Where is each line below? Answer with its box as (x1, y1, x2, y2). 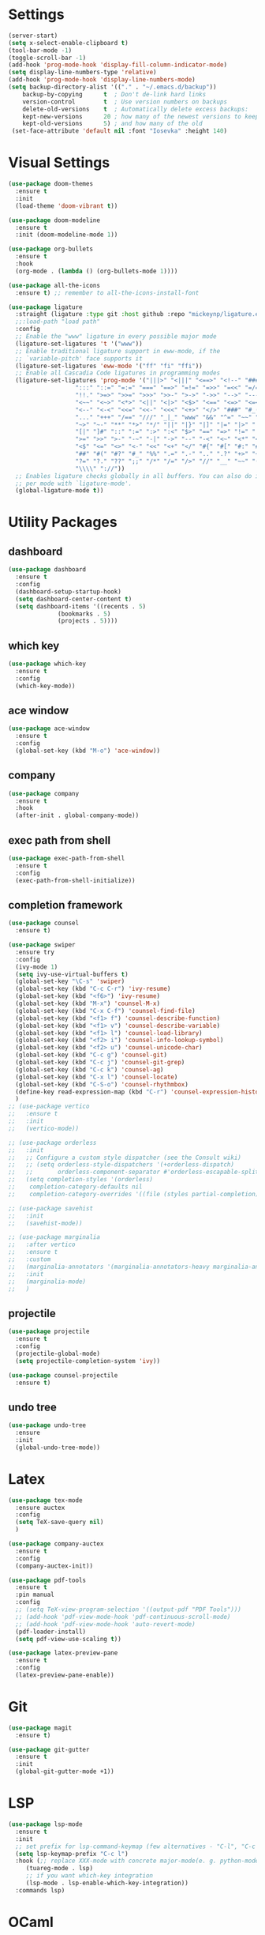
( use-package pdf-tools (8, 1576, 87, 1584)
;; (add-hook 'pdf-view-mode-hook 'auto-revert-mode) (15, 1620, 196, 1628)
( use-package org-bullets (8, 245, 93, 254)
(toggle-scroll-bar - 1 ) (8, 54, 87, 62)
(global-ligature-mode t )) (15, 487, 104, 495)
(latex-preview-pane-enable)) (15, 1671, 114, 1679)
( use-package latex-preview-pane (8, 1649, 118, 1657)
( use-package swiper (8, 941, 77, 949)
